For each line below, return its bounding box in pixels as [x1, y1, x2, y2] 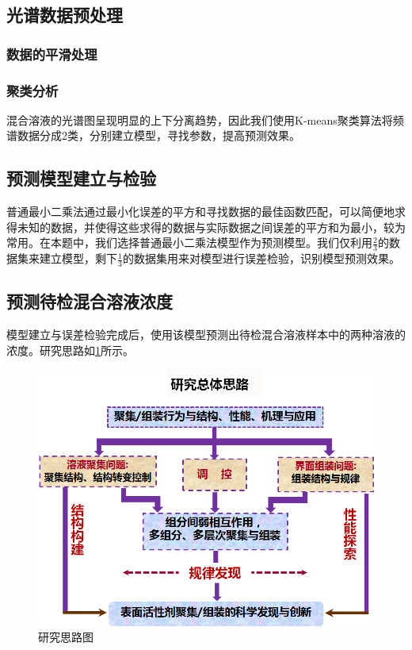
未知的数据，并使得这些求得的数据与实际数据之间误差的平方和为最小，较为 [17, 218, 406, 235]
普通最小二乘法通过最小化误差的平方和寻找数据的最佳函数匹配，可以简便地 [6, 203, 395, 220]
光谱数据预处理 [6, 2, 123, 27]
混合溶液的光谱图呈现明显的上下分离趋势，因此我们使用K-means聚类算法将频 [6, 111, 404, 128]
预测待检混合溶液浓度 [6, 289, 173, 313]
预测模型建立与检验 [6, 166, 156, 190]
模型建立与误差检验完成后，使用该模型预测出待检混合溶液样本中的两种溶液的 [6, 326, 406, 343]
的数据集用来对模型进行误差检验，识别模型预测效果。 [122, 250, 400, 267]
